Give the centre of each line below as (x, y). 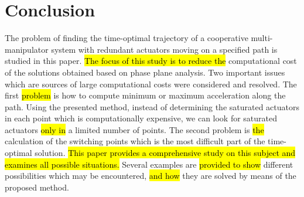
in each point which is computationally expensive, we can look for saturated (141, 118)
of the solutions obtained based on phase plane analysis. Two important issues (145, 72)
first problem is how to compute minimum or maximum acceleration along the (145, 95)
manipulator (27, 49)
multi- (262, 38)
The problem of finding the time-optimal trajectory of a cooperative (127, 38)
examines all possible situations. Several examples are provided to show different (149, 164)
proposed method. (37, 187)
